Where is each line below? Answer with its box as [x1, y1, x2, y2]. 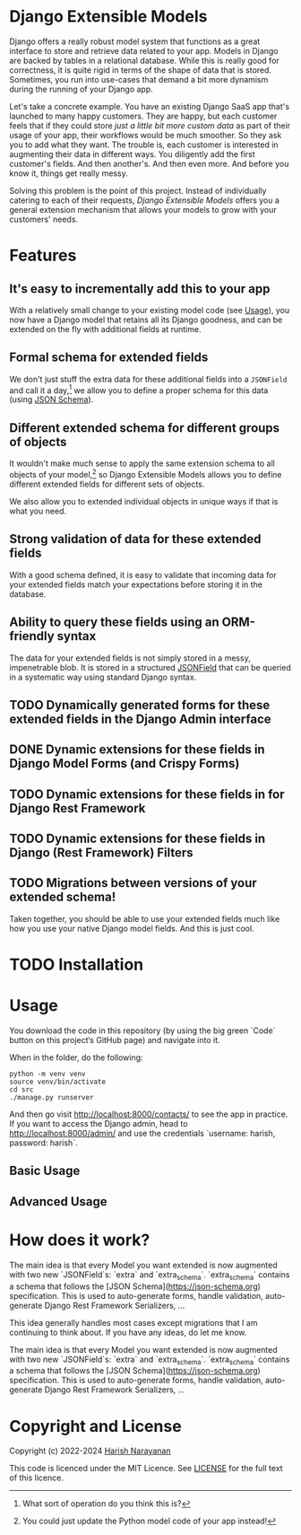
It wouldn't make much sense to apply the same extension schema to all [9, 458, 275, 469]
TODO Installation [9, 954, 144, 975]
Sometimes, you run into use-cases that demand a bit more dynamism [9, 74, 269, 84]
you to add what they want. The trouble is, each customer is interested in [9, 139, 279, 150]
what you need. [9, 505, 67, 516]
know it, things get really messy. [9, 168, 128, 179]
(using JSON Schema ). [9, 394, 94, 405]
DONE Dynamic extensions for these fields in [9, 742, 266, 758]
